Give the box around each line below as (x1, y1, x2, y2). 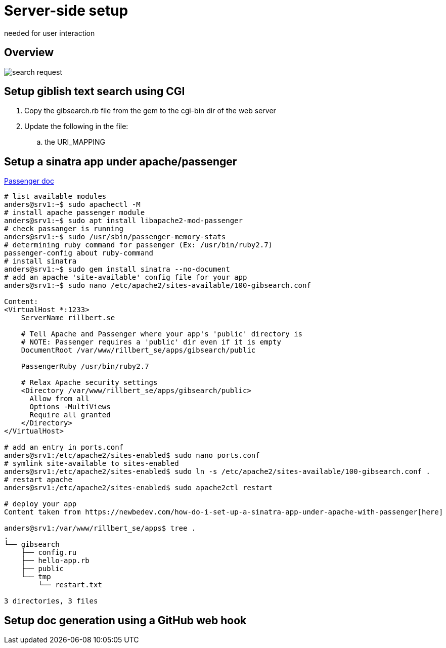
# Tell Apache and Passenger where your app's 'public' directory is (21, 330, 303, 338)
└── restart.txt (38, 581, 102, 589)
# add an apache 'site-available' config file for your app (4, 273, 247, 282)
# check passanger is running (4, 225, 124, 233)
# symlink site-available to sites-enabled (4, 459, 179, 468)
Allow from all (29, 395, 90, 403)
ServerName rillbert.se (21, 314, 115, 322)
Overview (4, 46, 54, 59)
